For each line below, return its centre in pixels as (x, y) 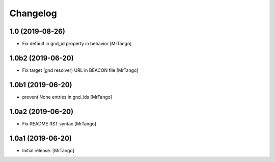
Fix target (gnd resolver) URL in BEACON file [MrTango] (80, 70)
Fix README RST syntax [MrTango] (59, 124)
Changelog (33, 13)
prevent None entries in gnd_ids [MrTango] (67, 97)
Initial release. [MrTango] (48, 150)
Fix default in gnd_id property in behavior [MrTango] (77, 44)
